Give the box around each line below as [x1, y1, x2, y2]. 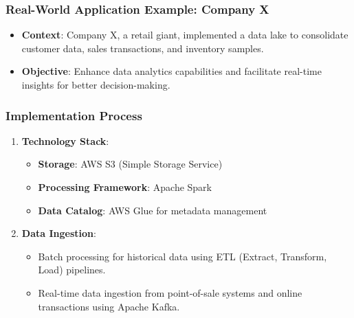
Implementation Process [5, 106, 142, 124]
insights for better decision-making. [21, 78, 170, 91]
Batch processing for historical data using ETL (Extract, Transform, [38, 249, 327, 263]
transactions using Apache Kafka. [38, 299, 180, 313]
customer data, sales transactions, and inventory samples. [21, 41, 264, 55]
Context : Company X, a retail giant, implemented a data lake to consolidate [21, 27, 349, 42]
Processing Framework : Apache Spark [38, 180, 212, 194]
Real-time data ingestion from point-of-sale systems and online [38, 285, 302, 299]
